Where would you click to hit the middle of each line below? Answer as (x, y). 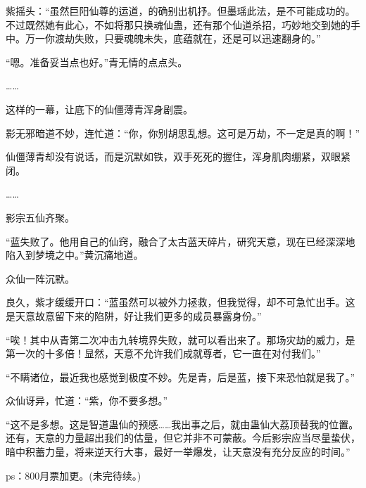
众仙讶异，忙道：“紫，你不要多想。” (87, 400)
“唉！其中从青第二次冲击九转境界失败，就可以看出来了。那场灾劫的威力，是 (181, 339)
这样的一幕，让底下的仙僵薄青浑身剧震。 (99, 109)
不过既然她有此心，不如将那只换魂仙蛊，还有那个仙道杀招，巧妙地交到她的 (178, 24)
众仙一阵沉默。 (40, 278)
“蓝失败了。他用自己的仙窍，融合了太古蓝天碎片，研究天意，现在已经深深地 (181, 241)
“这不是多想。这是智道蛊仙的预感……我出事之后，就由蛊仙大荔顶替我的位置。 (182, 424)
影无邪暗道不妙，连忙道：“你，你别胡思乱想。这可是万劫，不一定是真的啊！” (183, 133)
